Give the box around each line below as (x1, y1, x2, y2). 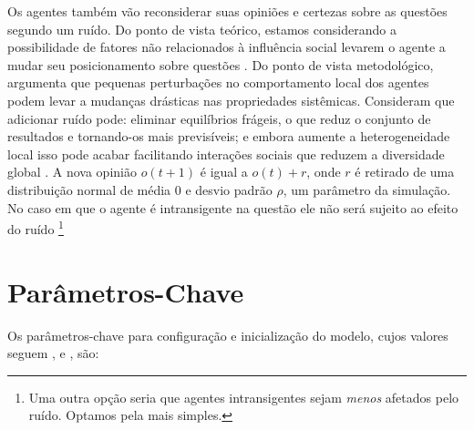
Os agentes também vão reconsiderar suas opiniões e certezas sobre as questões (7, 2, 448, 20)
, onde (306, 162, 341, 181)
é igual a (200, 162, 248, 181)
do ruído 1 (7, 217, 64, 238)
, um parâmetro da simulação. (283, 179, 451, 199)
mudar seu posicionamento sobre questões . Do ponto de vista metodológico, (7, 55, 434, 74)
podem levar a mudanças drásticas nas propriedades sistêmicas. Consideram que (7, 90, 455, 109)
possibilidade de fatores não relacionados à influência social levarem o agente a (7, 37, 446, 56)
